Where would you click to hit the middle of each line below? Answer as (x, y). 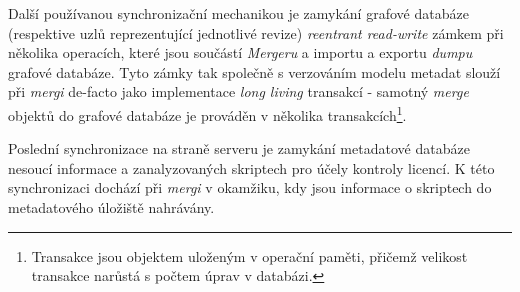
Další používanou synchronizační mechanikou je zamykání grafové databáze (238, 13)
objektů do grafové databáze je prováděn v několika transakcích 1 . (207, 113)
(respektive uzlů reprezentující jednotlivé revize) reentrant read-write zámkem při (256, 32)
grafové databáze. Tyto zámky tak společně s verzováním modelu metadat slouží (254, 71)
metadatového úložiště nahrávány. (111, 207)
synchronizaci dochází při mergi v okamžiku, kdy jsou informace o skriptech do (250, 187)
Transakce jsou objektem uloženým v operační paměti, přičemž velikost (249, 255)
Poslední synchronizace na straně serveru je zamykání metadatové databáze (239, 148)
